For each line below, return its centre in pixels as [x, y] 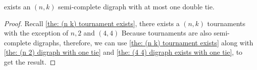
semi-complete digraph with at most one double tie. [136, 6]
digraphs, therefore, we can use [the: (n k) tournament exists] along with [143, 42]
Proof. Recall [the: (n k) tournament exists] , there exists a [92, 23]
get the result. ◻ [30, 61]
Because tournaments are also [167, 33]
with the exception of [36, 33]
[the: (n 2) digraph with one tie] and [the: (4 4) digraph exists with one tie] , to [123, 52]
